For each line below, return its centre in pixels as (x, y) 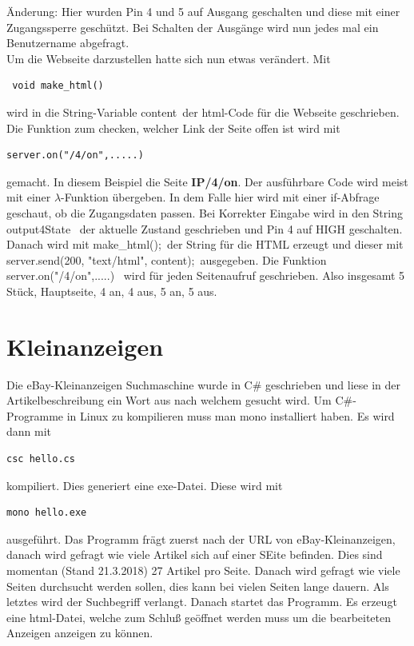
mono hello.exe (47, 513)
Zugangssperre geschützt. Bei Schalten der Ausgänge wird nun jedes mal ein (193, 27)
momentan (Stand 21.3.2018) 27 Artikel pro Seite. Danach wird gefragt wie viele (203, 570)
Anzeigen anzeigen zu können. (80, 633)
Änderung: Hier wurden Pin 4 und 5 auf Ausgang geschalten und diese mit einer (203, 11)
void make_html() (58, 86)
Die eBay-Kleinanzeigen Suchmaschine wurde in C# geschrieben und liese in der (204, 384)
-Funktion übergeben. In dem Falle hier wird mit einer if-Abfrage (220, 197)
